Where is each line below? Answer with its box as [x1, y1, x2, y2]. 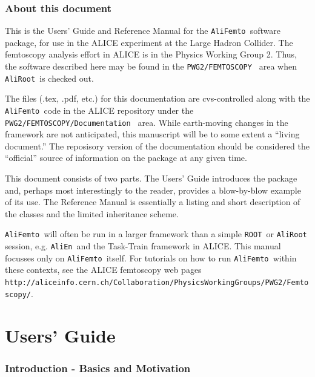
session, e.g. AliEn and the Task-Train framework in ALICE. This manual [5, 240, 281, 252]
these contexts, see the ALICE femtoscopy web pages [5, 263, 202, 276]
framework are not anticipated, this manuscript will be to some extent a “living [5, 128, 300, 140]
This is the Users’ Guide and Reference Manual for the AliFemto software [5, 24, 280, 37]
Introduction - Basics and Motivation [5, 360, 191, 375]
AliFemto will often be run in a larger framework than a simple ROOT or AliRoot [5, 228, 307, 240]
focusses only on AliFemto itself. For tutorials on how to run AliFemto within [5, 251, 297, 264]
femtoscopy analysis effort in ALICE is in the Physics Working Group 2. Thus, [5, 48, 297, 61]
